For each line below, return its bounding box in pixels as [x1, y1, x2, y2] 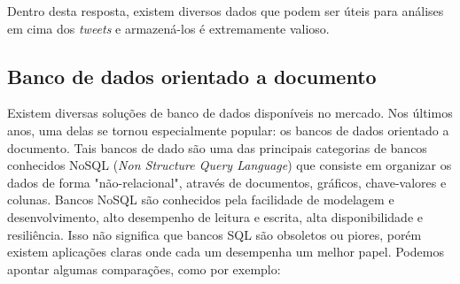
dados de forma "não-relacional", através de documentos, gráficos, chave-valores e [7, 173, 447, 191]
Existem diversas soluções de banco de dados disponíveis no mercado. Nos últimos [7, 104, 453, 122]
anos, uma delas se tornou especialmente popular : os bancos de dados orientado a [7, 120, 449, 139]
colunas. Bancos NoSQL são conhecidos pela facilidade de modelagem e [7, 190, 394, 209]
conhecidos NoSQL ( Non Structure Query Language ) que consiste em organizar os [7, 156, 452, 174]
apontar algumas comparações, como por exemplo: [7, 259, 281, 278]
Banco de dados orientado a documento [7, 62, 377, 89]
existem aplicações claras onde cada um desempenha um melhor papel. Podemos [7, 242, 444, 261]
